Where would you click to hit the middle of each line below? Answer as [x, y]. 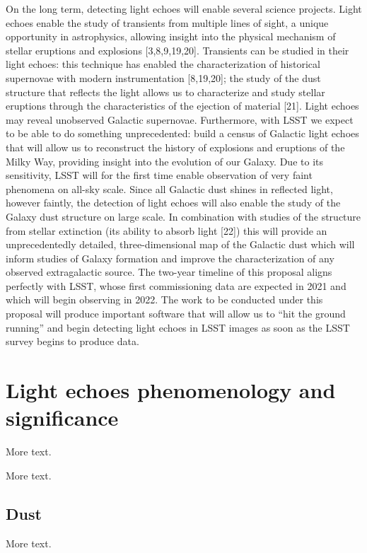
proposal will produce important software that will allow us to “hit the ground [176, 314]
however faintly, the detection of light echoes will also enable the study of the [173, 203]
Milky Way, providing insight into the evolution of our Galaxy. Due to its [164, 161]
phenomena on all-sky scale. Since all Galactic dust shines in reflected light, [169, 188]
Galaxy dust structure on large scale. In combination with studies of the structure [183, 216]
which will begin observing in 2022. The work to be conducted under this [164, 299]
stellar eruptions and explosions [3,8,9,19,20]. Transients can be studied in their [177, 50]
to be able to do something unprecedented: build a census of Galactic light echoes [182, 133]
